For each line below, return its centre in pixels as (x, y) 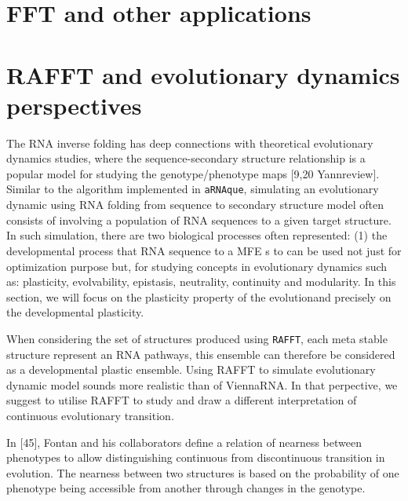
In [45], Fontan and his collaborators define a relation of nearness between (184, 442)
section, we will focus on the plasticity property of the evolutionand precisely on (199, 296)
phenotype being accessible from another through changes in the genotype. (186, 488)
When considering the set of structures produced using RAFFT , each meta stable (197, 338)
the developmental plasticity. (75, 312)
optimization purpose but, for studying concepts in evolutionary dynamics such (197, 266)
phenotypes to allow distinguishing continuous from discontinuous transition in (196, 457)
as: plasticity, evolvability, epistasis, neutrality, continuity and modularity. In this (201, 282)
